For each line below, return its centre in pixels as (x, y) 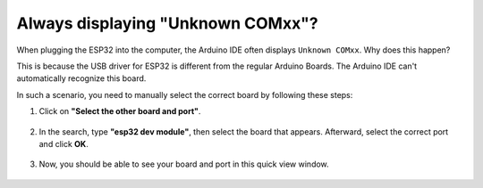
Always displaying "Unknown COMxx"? (167, 23)
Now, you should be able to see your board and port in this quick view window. (184, 164)
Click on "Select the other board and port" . (120, 111)
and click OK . (64, 143)
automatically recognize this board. (81, 78)
